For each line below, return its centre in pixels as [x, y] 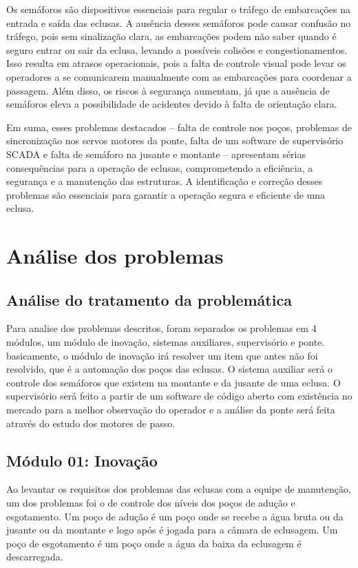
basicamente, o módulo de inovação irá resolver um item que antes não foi [162, 355]
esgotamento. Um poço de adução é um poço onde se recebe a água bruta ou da [175, 516]
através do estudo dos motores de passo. [91, 423]
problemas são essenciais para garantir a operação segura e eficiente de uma [166, 194]
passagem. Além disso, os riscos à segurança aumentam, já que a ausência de [168, 90]
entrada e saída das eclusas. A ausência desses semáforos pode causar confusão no [179, 22]
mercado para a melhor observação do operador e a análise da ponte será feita [171, 410]
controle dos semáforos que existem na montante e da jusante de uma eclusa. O [173, 382]
